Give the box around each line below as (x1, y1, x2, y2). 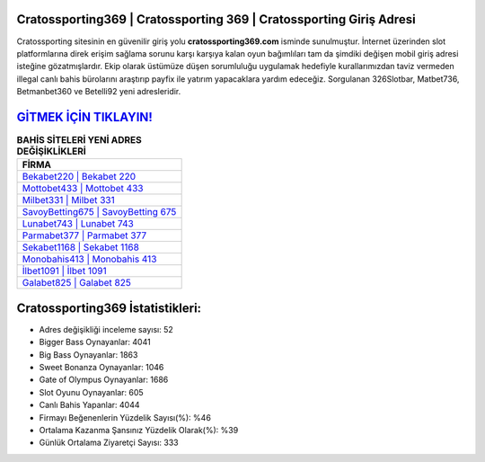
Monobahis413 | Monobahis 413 (22, 253, 157, 265)
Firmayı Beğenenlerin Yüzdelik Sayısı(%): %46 (39, 412, 211, 422)
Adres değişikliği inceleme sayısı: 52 (39, 324, 174, 334)
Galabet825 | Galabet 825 (22, 277, 132, 289)
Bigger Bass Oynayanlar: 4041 (39, 337, 152, 348)
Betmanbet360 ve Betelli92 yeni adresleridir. (16, 86, 181, 97)
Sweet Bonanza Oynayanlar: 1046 (39, 362, 164, 373)
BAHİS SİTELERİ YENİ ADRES (16, 134, 143, 147)
